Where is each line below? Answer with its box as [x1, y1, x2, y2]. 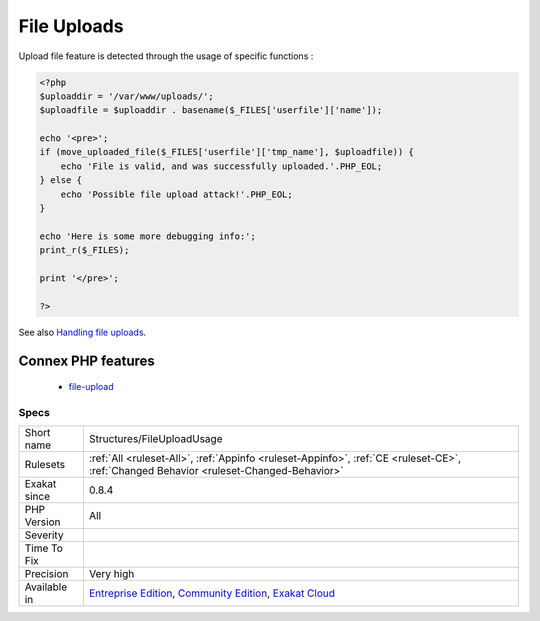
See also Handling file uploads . [18, 326, 147, 338]
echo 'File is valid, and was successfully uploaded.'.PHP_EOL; [60, 160, 383, 172]
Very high [88, 567, 135, 581]
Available [24, 580, 68, 594]
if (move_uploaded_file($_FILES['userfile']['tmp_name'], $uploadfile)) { [39, 146, 415, 158]
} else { [39, 175, 83, 186]
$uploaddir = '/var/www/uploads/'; [39, 90, 214, 102]
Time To [24, 541, 64, 555]
